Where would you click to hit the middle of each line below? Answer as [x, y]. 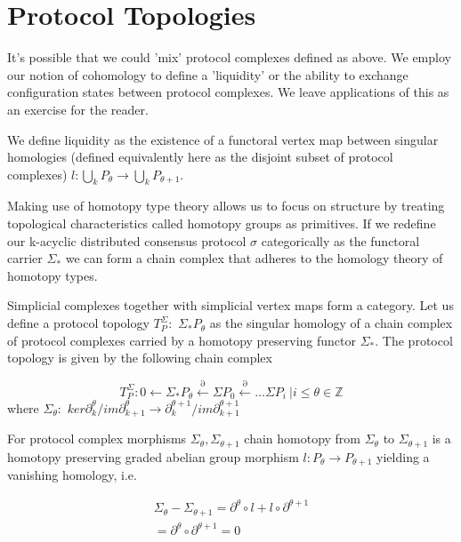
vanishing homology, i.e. [72, 475]
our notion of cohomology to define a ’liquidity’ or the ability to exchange [208, 74]
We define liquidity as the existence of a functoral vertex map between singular [223, 139]
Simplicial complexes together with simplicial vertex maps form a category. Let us [230, 305]
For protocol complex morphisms [97, 438]
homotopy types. [53, 275]
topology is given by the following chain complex [140, 358]
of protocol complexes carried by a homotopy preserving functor [182, 340]
